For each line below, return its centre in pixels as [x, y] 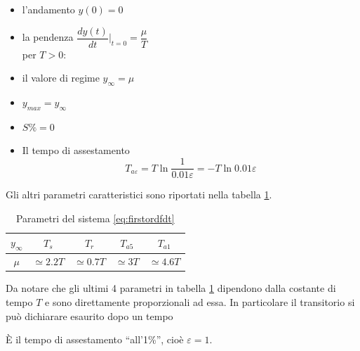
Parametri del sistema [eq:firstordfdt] [95, 218]
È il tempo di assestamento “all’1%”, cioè [95, 339]
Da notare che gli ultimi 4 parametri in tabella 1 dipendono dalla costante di [171, 288]
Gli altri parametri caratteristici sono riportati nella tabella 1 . [139, 194]
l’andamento [48, 9]
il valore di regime [61, 78]
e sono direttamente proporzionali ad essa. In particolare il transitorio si [200, 302]
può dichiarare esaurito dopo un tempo [89, 315]
